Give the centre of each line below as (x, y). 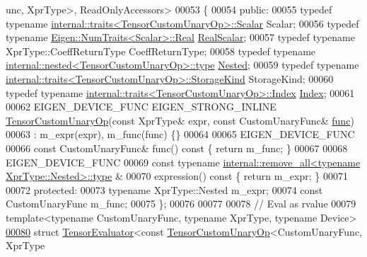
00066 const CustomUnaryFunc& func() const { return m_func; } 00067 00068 (177, 148)
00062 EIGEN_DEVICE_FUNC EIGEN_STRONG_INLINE (141, 107)
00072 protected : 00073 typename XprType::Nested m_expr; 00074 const (164, 189)
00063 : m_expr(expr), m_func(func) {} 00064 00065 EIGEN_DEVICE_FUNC (180, 134)
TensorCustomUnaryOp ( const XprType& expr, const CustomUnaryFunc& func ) (180, 120)
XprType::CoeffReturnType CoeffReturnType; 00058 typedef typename (161, 51)
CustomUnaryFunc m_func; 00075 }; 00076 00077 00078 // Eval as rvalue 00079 (181, 204)
